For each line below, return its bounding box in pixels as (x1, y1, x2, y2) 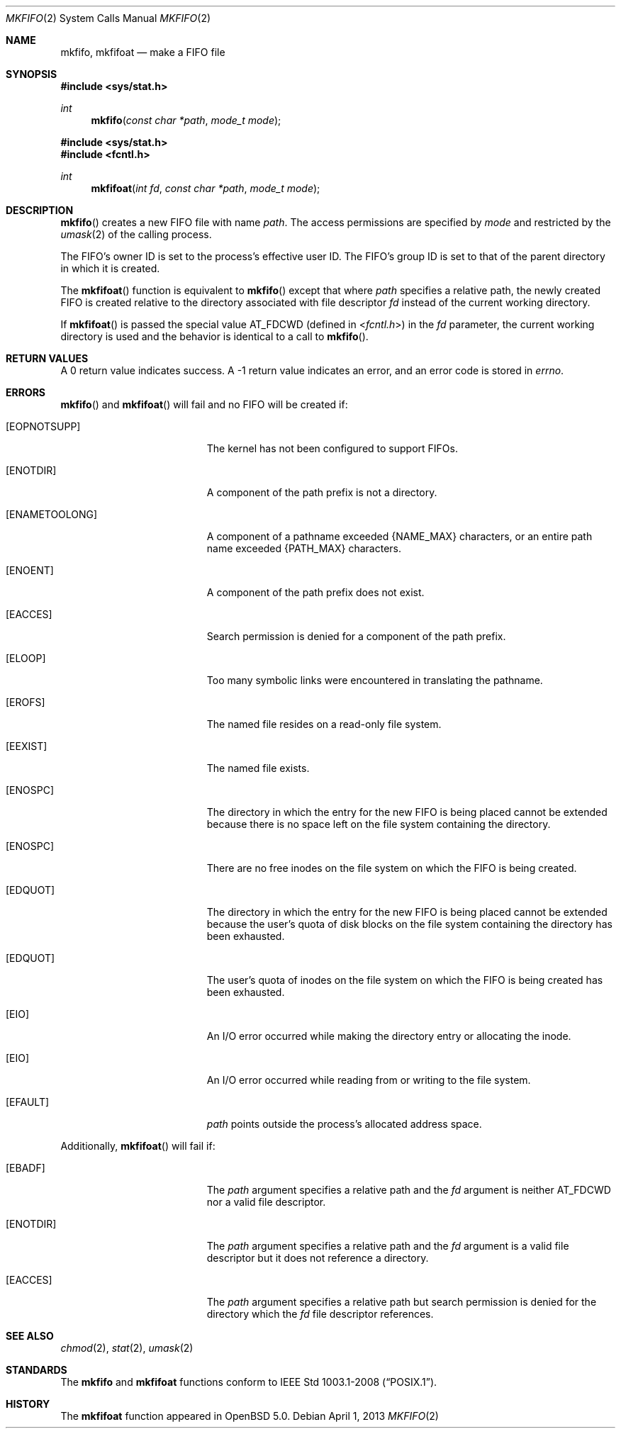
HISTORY (6, 1398, 50, 1410)
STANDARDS (6, 1364, 67, 1376)
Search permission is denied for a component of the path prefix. (206, 630, 506, 642)
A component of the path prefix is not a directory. (206, 486, 437, 498)
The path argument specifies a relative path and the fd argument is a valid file (206, 1240, 569, 1252)
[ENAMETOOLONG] (6, 508, 98, 520)
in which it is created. (60, 262, 160, 274)
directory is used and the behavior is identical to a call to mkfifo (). (60, 330, 369, 342)
